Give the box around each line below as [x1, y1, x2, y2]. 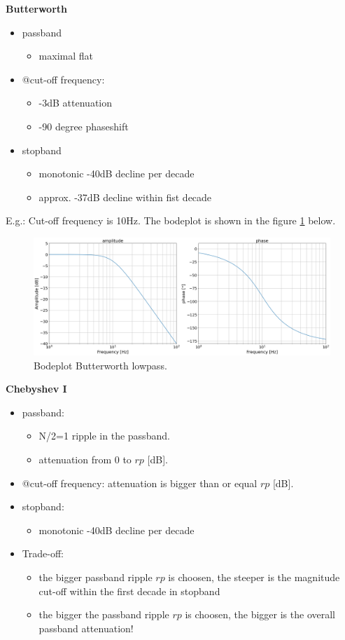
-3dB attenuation [38, 95, 113, 110]
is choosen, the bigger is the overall [185, 607, 336, 622]
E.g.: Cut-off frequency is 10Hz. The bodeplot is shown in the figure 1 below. [6, 213, 336, 228]
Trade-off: [22, 546, 64, 561]
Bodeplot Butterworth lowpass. [34, 358, 167, 372]
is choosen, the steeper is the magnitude [168, 569, 340, 584]
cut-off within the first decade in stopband [38, 583, 220, 598]
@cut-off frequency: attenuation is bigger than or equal [22, 475, 258, 490]
